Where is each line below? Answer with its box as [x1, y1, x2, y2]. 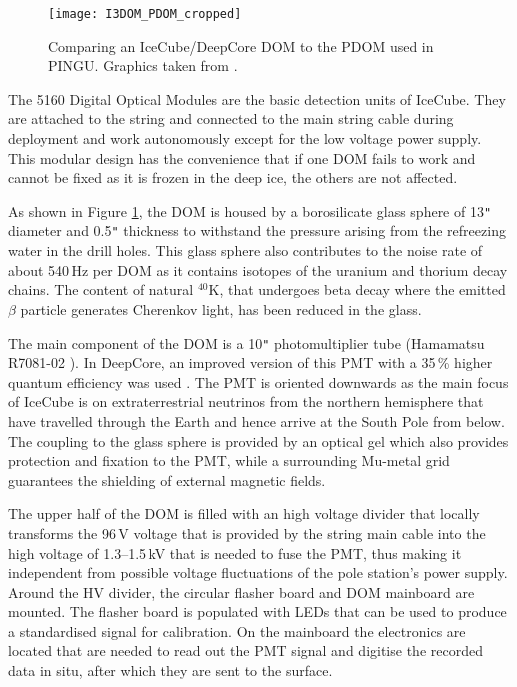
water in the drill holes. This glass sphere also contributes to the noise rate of [8, 240, 483, 261]
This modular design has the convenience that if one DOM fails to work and [8, 147, 476, 168]
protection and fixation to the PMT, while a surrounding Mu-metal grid [8, 450, 450, 471]
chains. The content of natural [8, 279, 194, 300]
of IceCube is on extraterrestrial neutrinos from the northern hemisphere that [8, 391, 484, 412]
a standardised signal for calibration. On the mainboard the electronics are [8, 620, 466, 641]
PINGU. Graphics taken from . [48, 55, 238, 76]
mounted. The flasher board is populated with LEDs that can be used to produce [8, 601, 507, 622]
